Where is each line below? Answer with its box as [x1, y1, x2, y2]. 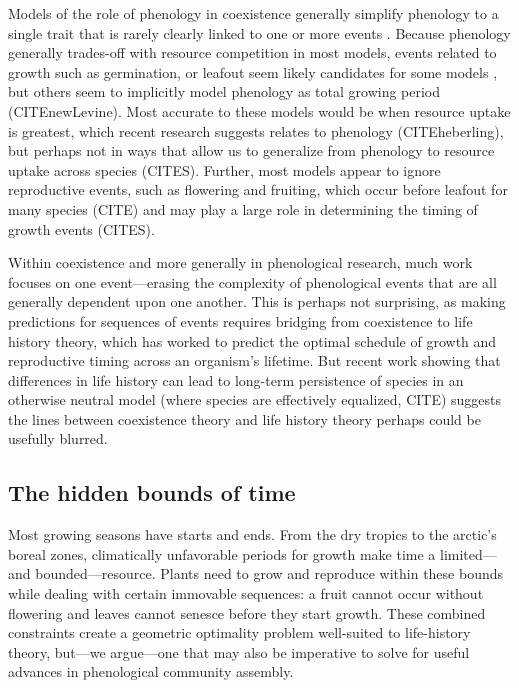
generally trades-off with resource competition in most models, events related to [8, 42, 497, 63]
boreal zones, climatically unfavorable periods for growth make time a [8, 543, 436, 564]
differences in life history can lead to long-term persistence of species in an [8, 369, 464, 390]
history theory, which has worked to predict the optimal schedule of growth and [8, 330, 497, 351]
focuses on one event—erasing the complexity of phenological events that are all [8, 271, 497, 292]
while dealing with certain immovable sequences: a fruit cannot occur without [8, 583, 484, 604]
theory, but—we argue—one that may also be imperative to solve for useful [8, 641, 470, 662]
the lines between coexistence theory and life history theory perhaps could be [8, 408, 481, 429]
